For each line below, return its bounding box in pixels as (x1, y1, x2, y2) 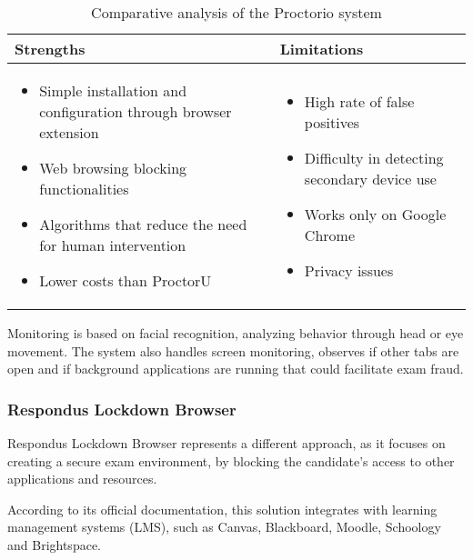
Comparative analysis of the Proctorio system (91, 2, 382, 23)
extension (39, 122, 99, 143)
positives (304, 111, 360, 133)
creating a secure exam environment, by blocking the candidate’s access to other (7, 451, 455, 470)
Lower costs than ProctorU (39, 270, 212, 291)
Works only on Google (304, 203, 447, 225)
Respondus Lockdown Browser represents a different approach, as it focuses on (7, 434, 446, 452)
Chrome (304, 224, 356, 245)
